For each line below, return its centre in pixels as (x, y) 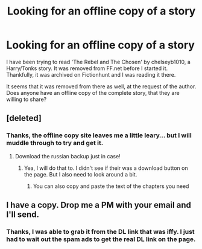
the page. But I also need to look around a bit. (80, 174)
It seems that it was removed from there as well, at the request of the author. (101, 86)
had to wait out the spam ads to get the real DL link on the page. (101, 239)
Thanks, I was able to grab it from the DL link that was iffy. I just (100, 231)
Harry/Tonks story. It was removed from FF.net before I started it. (87, 68)
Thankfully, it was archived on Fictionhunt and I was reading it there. (91, 74)
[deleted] (24, 118)
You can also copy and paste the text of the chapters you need (111, 186)
